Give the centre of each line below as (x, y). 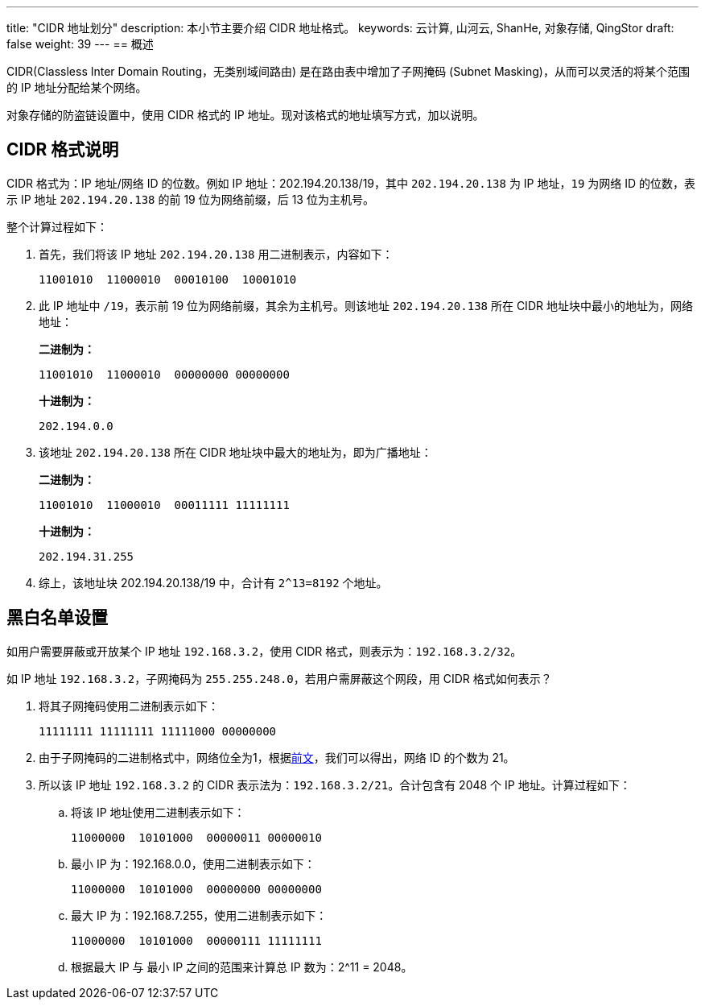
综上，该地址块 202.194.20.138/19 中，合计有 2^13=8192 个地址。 (213, 582)
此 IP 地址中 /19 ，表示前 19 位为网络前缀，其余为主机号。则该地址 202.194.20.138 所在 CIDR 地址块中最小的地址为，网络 (366, 305)
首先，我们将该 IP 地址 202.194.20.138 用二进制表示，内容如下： (216, 254)
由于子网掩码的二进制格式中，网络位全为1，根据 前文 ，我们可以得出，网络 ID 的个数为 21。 (277, 757)
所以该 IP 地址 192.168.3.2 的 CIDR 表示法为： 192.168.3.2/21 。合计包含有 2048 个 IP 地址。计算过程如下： (335, 785)
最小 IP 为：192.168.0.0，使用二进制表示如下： (193, 863)
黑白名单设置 (57, 618)
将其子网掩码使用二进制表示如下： (129, 706)
